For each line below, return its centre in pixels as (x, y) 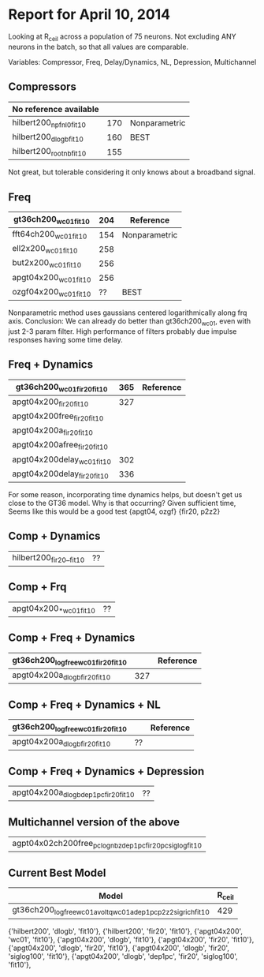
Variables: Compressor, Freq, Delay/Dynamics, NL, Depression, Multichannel (132, 62)
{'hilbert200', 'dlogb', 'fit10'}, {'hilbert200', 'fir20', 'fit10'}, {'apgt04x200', (125, 931)
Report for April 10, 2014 (89, 15)
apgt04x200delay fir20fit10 (60, 474)
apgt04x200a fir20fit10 (52, 431)
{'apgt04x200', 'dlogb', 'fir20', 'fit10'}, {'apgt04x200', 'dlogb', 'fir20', (119, 948)
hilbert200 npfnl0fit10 (49, 123)
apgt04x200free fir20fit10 (58, 417)
